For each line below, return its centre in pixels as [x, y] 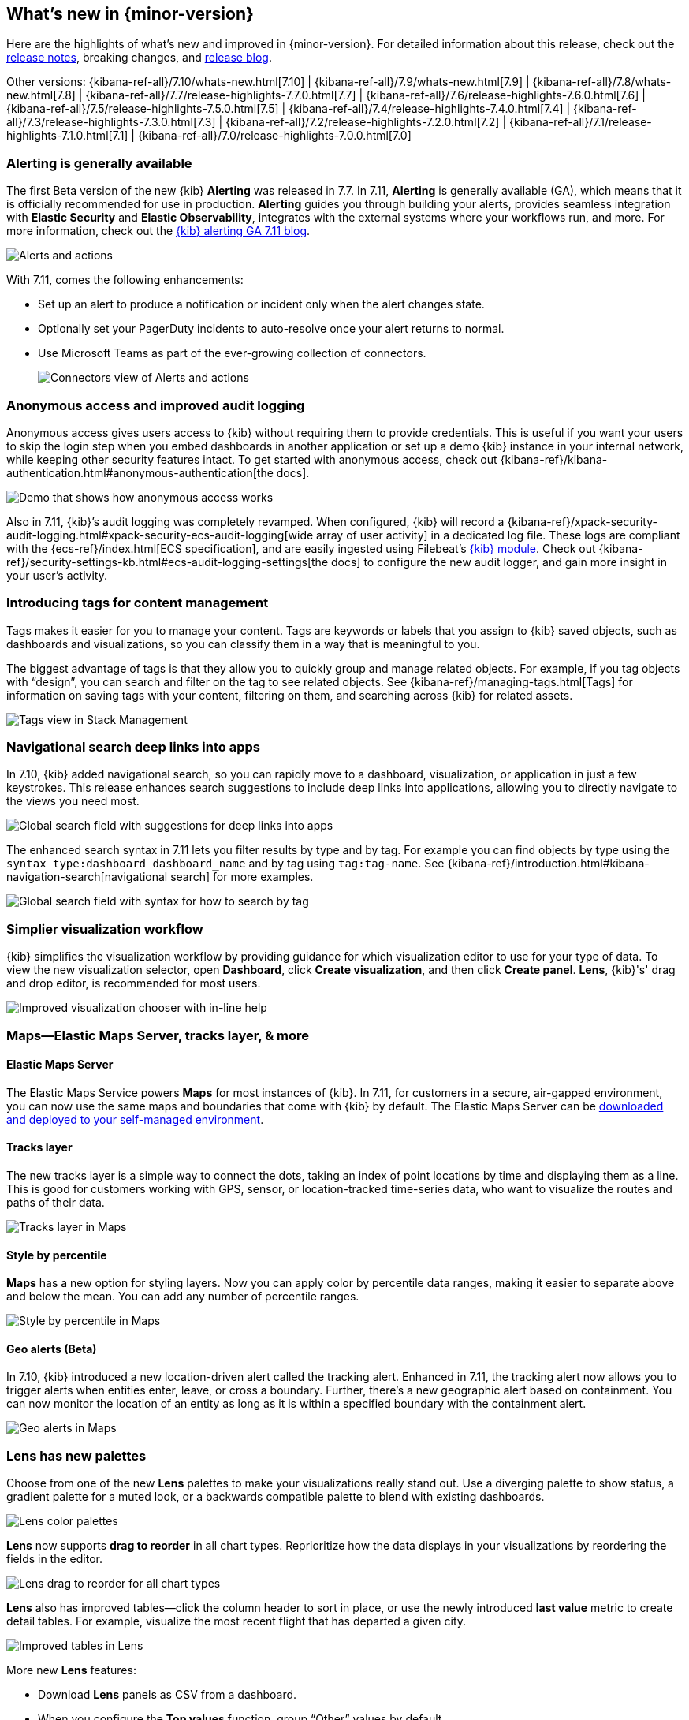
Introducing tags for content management [138, 603]
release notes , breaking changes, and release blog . [139, 58]
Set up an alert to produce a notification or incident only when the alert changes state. [261, 304]
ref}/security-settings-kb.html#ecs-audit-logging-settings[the [168, 562]
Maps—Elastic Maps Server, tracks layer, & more [158, 1035]
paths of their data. [56, 1202]
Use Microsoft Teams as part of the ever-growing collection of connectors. [232, 353]
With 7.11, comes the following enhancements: [125, 280]
